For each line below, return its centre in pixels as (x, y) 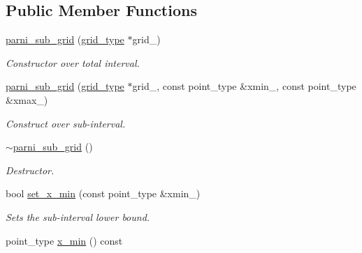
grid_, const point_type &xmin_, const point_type (244, 86)
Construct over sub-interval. (66, 123)
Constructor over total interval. (73, 62)
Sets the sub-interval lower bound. (78, 216)
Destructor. (30, 170)
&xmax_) (27, 99)
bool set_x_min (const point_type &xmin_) (103, 193)
